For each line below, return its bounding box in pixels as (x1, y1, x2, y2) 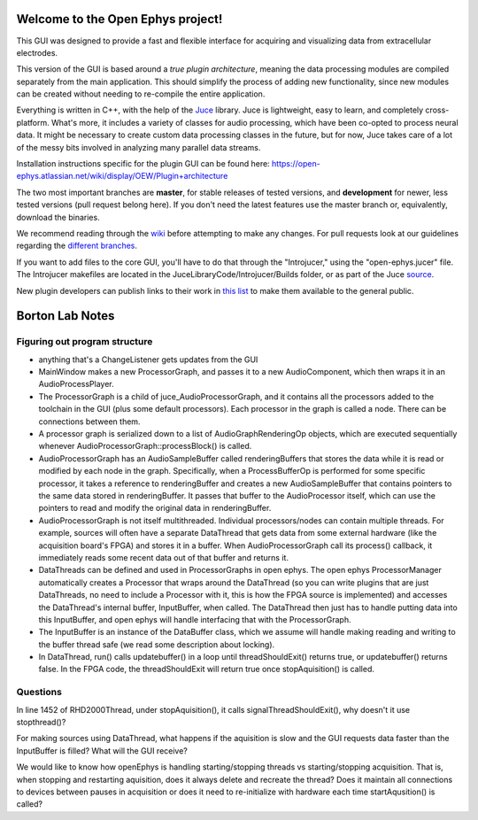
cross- (425, 104, 450, 115)
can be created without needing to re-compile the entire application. (16, 89, 266, 99)
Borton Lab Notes (16, 308, 115, 323)
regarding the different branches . (16, 240, 137, 251)
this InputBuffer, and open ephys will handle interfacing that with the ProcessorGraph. (38, 614, 351, 624)
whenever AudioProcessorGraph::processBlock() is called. (38, 441, 252, 452)
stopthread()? (16, 717, 66, 727)
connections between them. (38, 416, 141, 427)
